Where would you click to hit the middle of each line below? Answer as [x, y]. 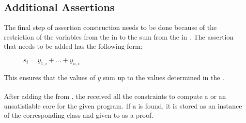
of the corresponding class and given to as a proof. [79, 115]
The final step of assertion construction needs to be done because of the [110, 27]
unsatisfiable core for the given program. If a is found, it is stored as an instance [123, 105]
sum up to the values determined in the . [163, 77]
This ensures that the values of [50, 77]
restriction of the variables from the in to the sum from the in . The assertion [119, 36]
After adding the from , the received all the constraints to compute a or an [115, 96]
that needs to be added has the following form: [73, 46]
